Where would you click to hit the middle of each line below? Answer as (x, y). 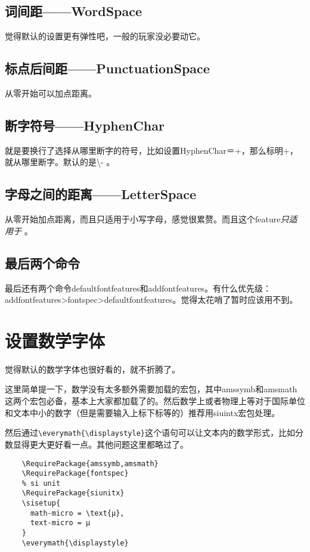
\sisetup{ (41, 503)
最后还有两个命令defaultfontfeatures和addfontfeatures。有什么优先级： (138, 288)
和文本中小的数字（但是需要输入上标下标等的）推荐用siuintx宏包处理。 (142, 412)
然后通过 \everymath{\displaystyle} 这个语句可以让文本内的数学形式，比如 (150, 432)
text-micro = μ (60, 523)
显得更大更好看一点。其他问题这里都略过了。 (100, 444)
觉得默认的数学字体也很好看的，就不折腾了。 (92, 369)
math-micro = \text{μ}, (77, 513)
